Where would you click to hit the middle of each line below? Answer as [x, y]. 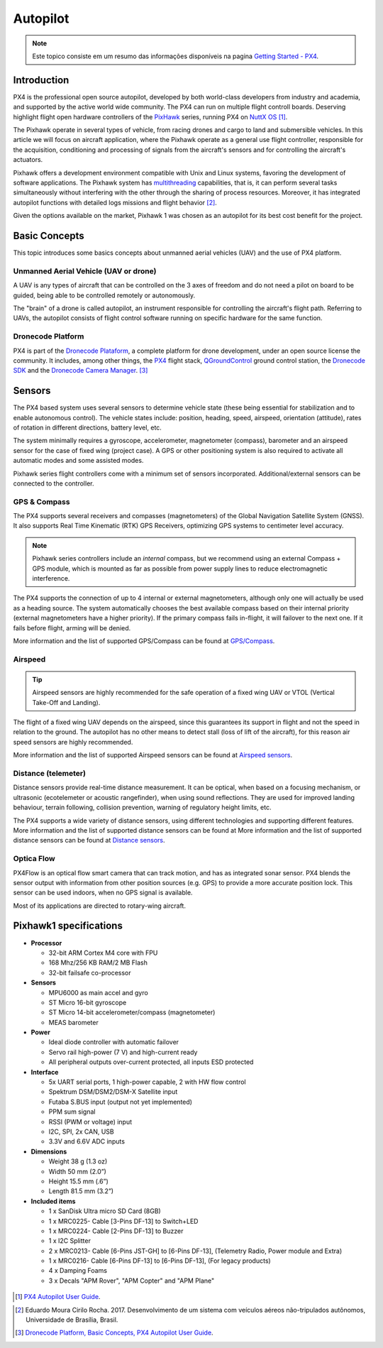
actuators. [28, 160]
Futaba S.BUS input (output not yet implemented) [121, 1102]
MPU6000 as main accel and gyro [98, 992]
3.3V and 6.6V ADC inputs [87, 1141]
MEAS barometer [73, 1022]
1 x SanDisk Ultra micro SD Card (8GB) [105, 1211]
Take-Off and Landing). [66, 702]
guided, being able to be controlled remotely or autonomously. [104, 295]
